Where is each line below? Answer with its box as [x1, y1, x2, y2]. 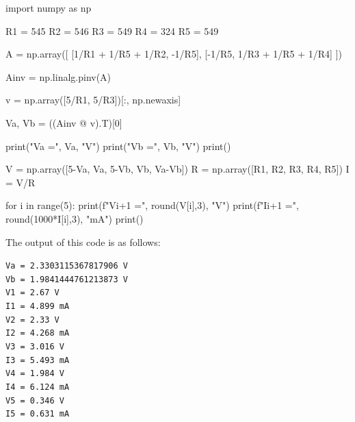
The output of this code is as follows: [5, 234, 161, 249]
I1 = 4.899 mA [5, 301, 70, 312]
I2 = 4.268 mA [5, 328, 70, 338]
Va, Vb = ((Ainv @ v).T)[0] [5, 115, 122, 129]
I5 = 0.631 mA [5, 409, 70, 419]
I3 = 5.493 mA [5, 355, 70, 365]
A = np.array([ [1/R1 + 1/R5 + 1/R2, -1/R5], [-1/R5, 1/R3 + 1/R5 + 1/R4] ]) [5, 47, 342, 61]
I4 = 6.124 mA [5, 382, 70, 393]
